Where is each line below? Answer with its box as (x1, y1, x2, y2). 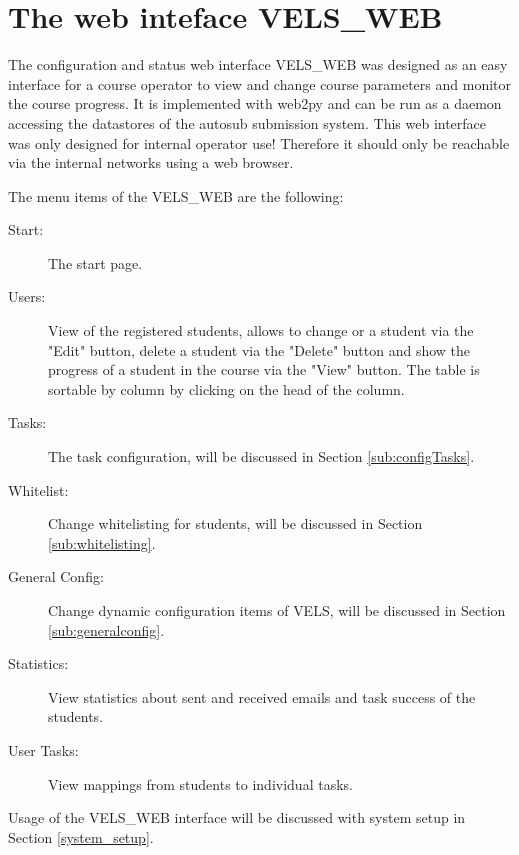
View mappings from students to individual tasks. (48, 773, 353, 794)
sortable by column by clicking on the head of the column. (48, 378, 405, 399)
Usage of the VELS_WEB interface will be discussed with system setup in (8, 807, 466, 828)
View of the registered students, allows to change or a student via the (48, 320, 474, 341)
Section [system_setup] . (8, 826, 154, 847)
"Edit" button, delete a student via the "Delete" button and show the (48, 339, 471, 360)
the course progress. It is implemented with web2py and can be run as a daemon (8, 93, 502, 114)
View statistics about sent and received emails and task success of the (48, 686, 476, 707)
